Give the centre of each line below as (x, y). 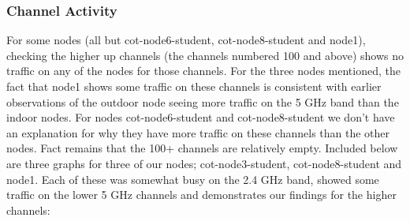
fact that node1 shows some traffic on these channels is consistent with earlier (194, 86)
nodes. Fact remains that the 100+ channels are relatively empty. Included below (202, 148)
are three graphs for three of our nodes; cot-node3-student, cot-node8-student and (204, 163)
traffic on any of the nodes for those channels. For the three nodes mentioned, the (203, 71)
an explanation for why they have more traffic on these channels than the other (198, 132)
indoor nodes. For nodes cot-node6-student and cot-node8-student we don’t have (201, 117)
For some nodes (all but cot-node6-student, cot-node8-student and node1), (186, 40)
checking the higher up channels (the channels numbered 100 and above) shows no (205, 55)
